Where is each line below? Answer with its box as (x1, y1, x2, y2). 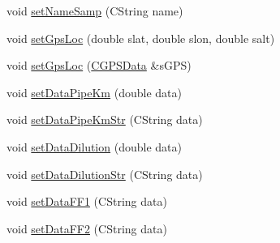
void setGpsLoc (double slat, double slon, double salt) (6, 29, 275, 46)
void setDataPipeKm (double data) (6, 83, 182, 100)
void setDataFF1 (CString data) (6, 193, 167, 210)
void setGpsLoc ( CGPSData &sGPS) (6, 57, 192, 74)
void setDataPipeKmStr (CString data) (6, 111, 203, 128)
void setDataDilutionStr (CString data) (6, 165, 203, 182)
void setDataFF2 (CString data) (6, 220, 167, 237)
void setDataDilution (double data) (6, 138, 182, 155)
